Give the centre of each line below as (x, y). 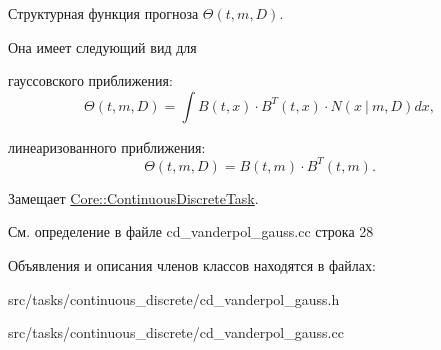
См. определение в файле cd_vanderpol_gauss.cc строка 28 (191, 231)
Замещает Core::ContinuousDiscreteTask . (133, 197)
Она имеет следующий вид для (102, 46)
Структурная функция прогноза (103, 13)
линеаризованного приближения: (107, 146)
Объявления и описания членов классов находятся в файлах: (192, 265)
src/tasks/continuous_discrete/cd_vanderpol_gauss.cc (176, 332)
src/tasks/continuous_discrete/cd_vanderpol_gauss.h (174, 298)
